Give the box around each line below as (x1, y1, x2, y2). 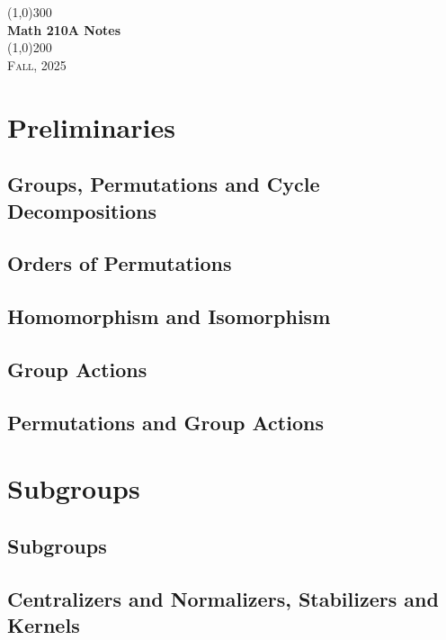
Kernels (7, 610, 80, 638)
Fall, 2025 (7, 55, 67, 74)
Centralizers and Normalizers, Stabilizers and (7, 584, 439, 612)
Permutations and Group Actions (7, 408, 324, 436)
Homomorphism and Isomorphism (7, 302, 331, 330)
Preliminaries (7, 108, 175, 145)
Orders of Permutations (7, 249, 232, 277)
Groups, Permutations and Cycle (7, 170, 320, 198)
